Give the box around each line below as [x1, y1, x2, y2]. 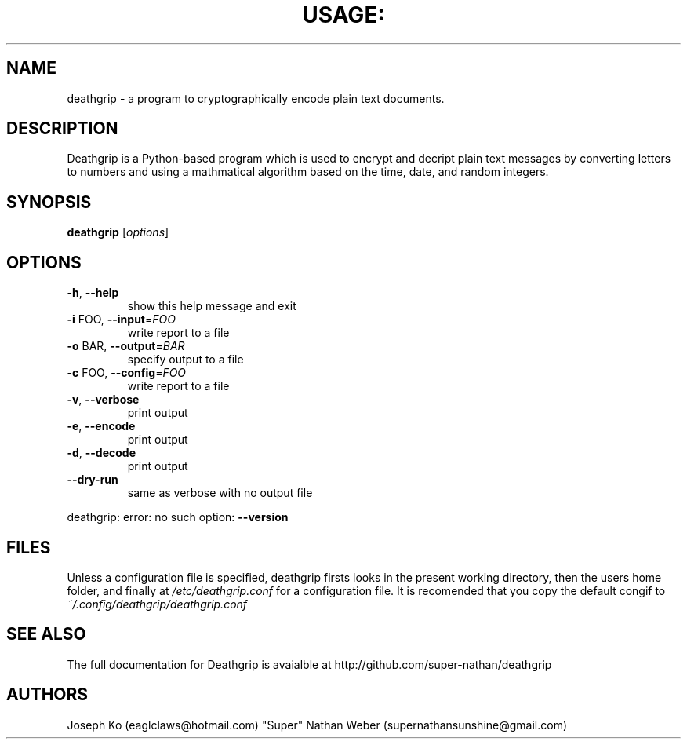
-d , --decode [67, 446, 136, 460]
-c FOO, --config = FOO [67, 366, 187, 380]
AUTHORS [6, 685, 89, 705]
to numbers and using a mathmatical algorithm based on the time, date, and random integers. [67, 165, 549, 179]
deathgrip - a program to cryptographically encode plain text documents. [67, 91, 445, 105]
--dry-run [67, 473, 118, 487]
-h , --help [67, 286, 119, 300]
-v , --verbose [67, 393, 140, 407]
